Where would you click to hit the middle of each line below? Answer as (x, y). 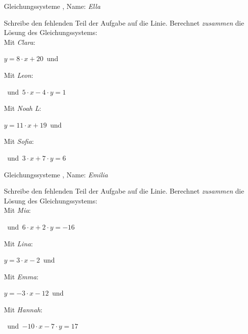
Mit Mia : (17, 210)
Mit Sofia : (19, 141)
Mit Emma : (21, 276)
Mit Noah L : (23, 108)
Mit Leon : (19, 75)
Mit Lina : (18, 243)
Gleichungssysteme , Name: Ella (52, 6)
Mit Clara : (20, 42)
